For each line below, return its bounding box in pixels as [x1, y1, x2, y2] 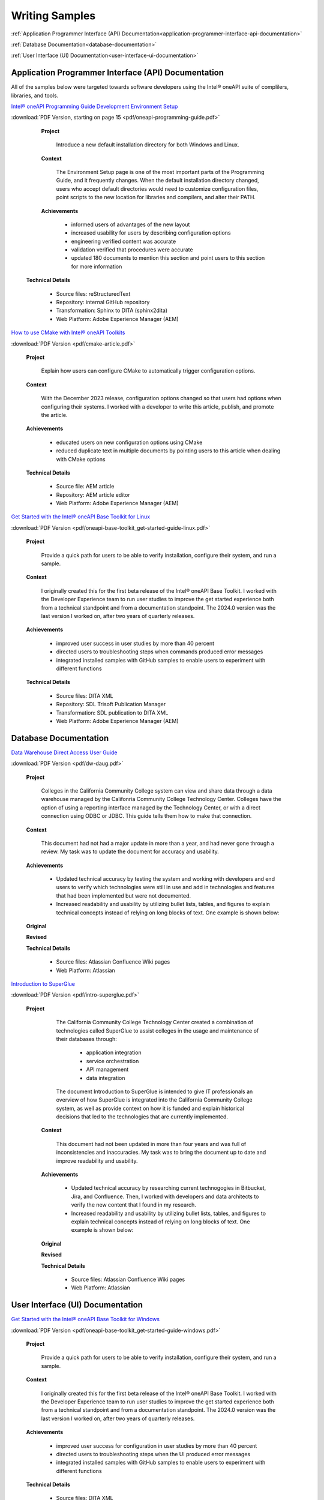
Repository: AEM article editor [56, 491, 130, 498]
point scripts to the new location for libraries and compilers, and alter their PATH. [56, 194, 256, 201]
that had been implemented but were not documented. [56, 892, 191, 899]
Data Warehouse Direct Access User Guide [11, 749, 118, 756]
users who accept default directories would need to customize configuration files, [56, 185, 259, 192]
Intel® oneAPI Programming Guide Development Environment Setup [11, 103, 178, 110]
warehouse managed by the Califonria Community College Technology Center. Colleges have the [41, 796, 281, 803]
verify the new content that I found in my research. [71, 1201, 196, 1208]
